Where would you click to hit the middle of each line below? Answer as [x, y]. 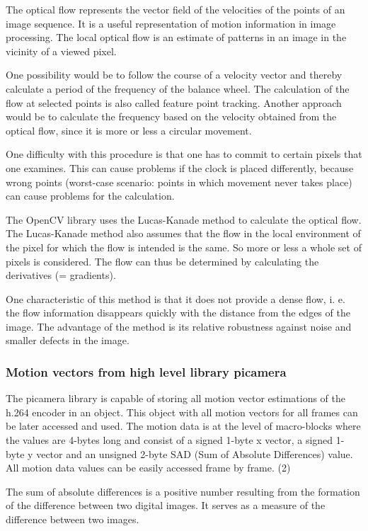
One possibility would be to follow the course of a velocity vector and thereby [174, 75]
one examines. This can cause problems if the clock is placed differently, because [180, 167]
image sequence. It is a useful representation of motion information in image [171, 23]
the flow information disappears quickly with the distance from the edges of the [178, 313]
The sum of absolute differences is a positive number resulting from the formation [183, 491]
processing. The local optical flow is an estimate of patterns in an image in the [176, 37]
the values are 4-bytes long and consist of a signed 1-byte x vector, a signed [169, 440]
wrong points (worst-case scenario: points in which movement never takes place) [179, 182]
